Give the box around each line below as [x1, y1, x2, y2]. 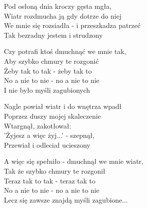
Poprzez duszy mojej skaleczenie [4, 110, 101, 121]
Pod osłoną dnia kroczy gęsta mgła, [4, 1, 112, 11]
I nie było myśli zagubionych [4, 84, 90, 95]
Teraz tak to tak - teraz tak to [4, 175, 95, 185]
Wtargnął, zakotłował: [4, 120, 71, 130]
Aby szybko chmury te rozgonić [4, 55, 99, 66]
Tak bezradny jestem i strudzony [4, 29, 103, 40]
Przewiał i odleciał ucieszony [4, 139, 90, 150]
